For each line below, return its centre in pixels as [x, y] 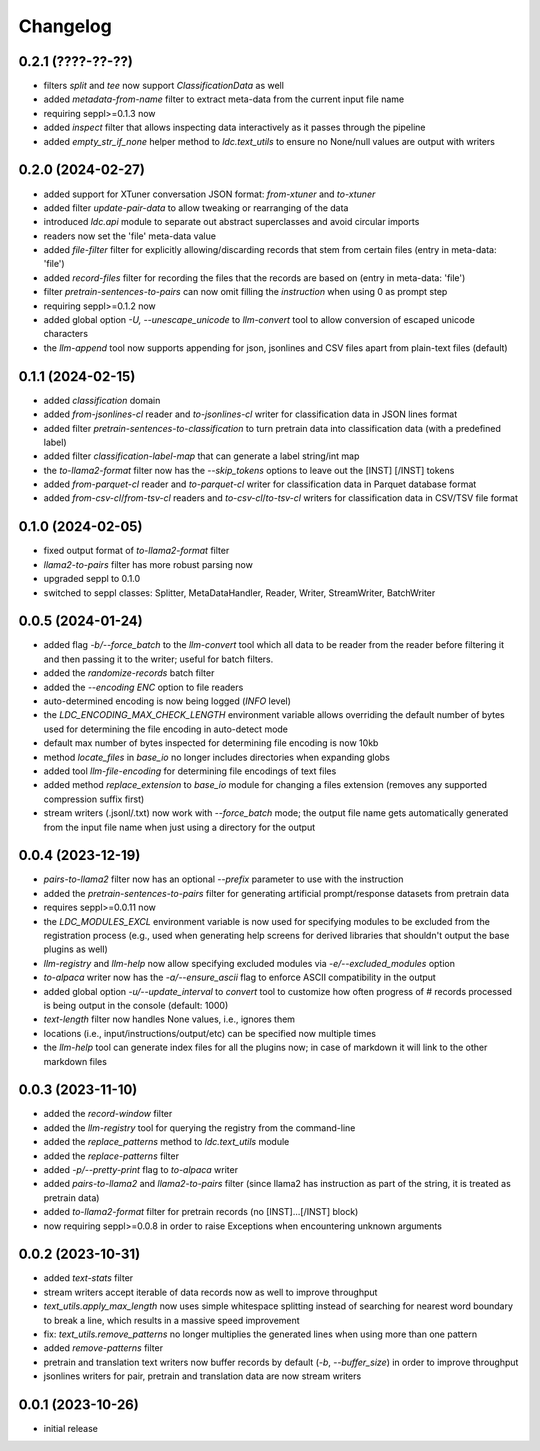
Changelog [65, 26]
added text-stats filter [88, 1278]
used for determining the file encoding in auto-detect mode [166, 729]
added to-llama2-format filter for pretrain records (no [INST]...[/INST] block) [201, 1212]
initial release [71, 1429]
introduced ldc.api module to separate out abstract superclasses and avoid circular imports [231, 222]
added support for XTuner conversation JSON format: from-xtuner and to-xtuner [209, 194]
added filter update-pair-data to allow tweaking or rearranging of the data [196, 207]
